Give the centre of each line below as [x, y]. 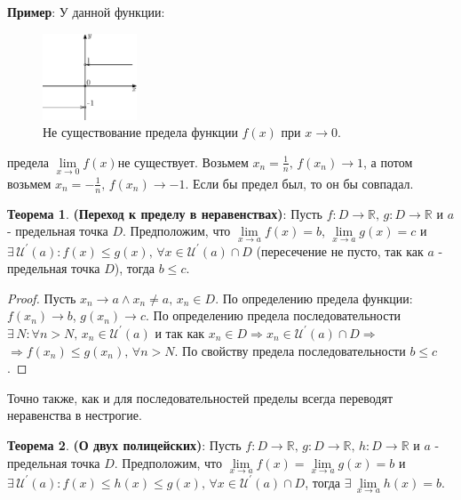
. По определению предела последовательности [273, 315]
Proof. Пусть [42, 298]
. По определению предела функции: [314, 298]
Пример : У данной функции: [86, 12]
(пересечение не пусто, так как [340, 250]
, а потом [388, 161]
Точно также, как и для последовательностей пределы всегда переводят [200, 397]
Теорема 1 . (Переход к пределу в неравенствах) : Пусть [165, 213]
